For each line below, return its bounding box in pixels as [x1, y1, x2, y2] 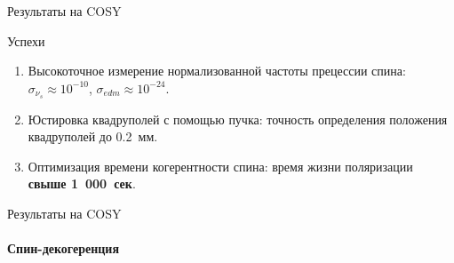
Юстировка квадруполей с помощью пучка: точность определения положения [28, 109, 448, 128]
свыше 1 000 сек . [28, 174, 136, 193]
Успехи [7, 31, 45, 50]
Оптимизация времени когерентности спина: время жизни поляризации [28, 156, 413, 175]
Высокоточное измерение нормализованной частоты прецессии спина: [28, 61, 406, 80]
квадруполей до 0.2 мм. [28, 127, 158, 146]
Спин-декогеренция [7, 239, 120, 258]
